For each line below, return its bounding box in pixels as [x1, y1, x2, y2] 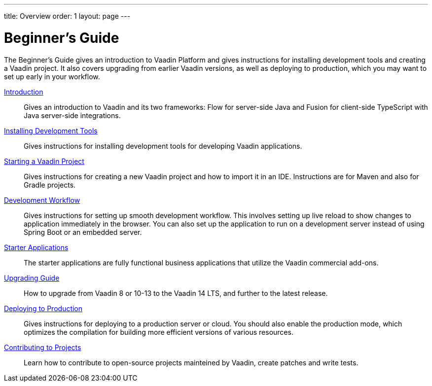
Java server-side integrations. [24, 111, 121, 120]
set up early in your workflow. [4, 72, 100, 81]
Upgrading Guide [4, 273, 60, 282]
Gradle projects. [24, 180, 76, 189]
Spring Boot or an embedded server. [24, 227, 142, 236]
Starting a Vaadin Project [4, 157, 84, 165]
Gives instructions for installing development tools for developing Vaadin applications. [24, 141, 302, 150]
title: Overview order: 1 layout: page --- [4, 12, 131, 20]
